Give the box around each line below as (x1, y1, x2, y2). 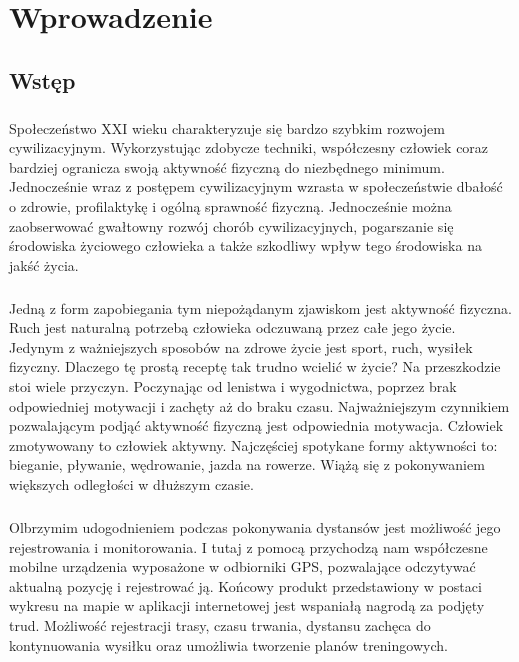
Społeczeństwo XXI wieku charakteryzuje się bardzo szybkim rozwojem (9, 117, 445, 138)
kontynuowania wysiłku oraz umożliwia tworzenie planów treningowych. (9, 634, 448, 655)
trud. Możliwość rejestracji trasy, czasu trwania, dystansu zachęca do (9, 614, 431, 635)
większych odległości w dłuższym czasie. (9, 474, 254, 494)
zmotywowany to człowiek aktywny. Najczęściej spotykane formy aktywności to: (9, 434, 498, 455)
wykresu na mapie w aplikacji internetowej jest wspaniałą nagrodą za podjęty (9, 595, 485, 616)
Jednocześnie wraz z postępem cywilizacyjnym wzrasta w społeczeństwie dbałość (9, 176, 503, 197)
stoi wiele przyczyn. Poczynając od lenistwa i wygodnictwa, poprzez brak (9, 376, 457, 397)
